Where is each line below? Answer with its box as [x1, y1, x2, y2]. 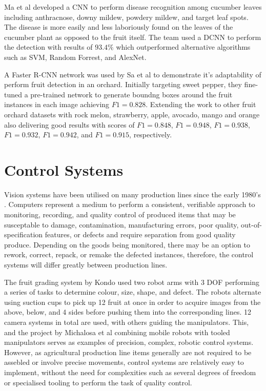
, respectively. [129, 129, 172, 140]
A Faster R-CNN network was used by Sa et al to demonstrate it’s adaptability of [4, 69, 261, 79]
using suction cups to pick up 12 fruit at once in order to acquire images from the [4, 296, 261, 307]
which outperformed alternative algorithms [116, 42, 251, 52]
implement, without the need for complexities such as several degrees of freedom [4, 366, 256, 377]
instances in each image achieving [4, 99, 110, 110]
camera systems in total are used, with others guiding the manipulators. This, [4, 316, 249, 327]
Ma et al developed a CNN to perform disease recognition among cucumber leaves [4, 2, 262, 12]
